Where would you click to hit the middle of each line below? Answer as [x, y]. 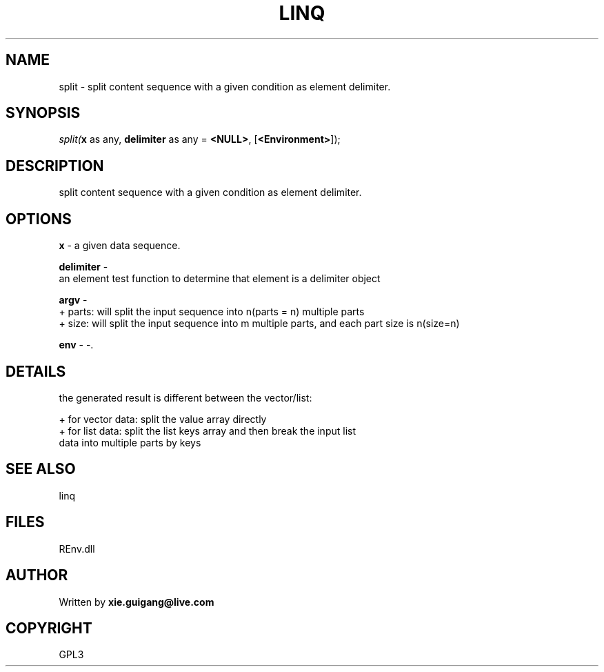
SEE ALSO [41, 469]
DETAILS [36, 371]
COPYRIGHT [49, 628]
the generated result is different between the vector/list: [185, 397]
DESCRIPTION [55, 166]
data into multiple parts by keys [130, 442]
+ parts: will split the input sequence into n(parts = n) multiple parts [212, 312]
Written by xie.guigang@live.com [137, 602]
